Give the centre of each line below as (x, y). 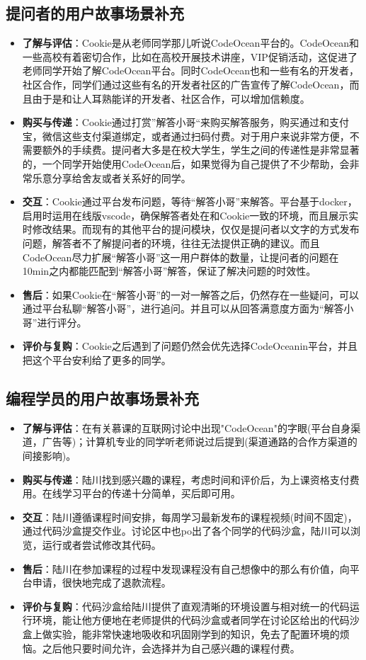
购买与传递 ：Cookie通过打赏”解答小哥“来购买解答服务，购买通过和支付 (186, 122)
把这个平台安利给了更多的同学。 (97, 360)
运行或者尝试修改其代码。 (102, 545)
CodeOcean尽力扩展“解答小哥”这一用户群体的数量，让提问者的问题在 (181, 257)
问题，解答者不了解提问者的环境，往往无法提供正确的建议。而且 (171, 243)
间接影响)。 (49, 456)
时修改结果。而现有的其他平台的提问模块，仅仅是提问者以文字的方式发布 (191, 229)
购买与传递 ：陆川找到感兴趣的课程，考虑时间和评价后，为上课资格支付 (186, 479)
